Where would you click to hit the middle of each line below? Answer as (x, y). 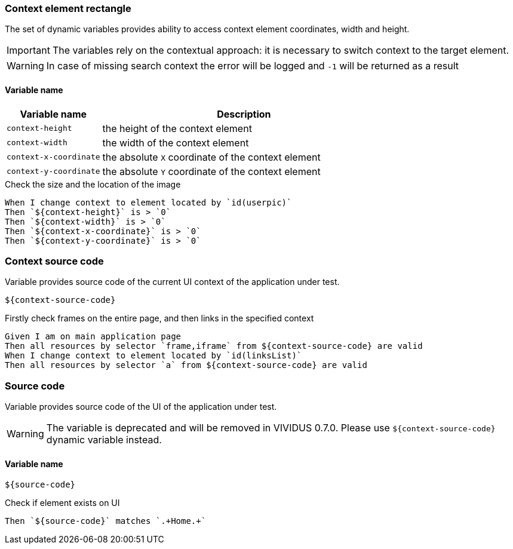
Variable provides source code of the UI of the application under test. (141, 407)
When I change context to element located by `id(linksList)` (153, 356)
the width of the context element (176, 142)
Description (244, 114)
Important (28, 50)
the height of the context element (177, 128)
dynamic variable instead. (104, 440)
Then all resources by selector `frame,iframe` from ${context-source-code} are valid (214, 346)
